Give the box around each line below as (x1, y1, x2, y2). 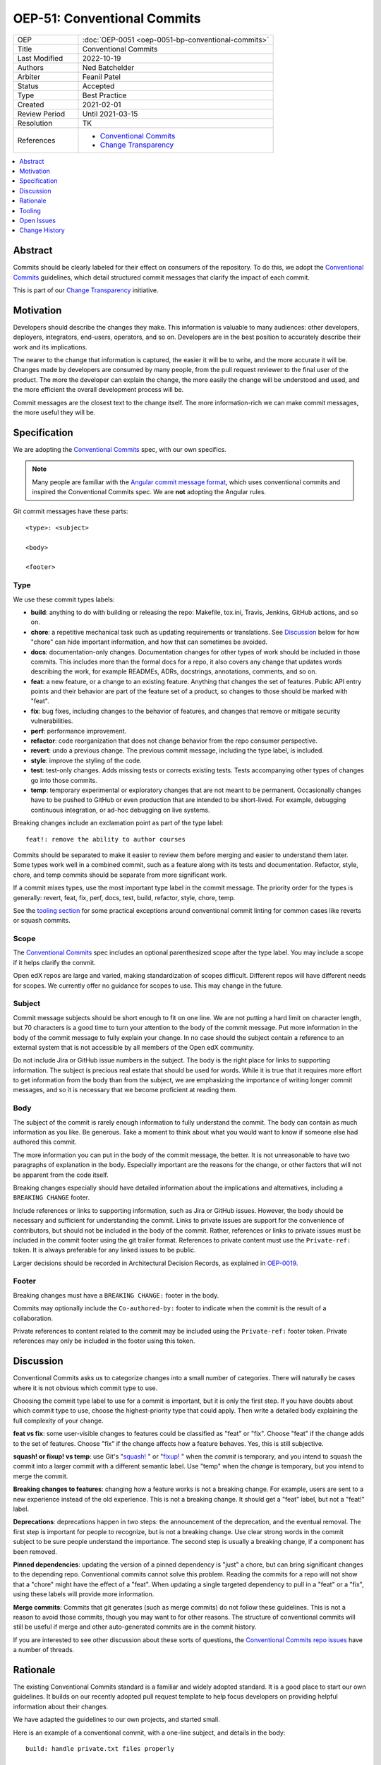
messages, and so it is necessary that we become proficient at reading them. (13, 1086, 238, 1094)
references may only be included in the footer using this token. (13, 1336, 195, 1345)
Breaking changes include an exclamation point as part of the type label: (13, 819, 224, 827)
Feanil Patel (82, 71, 121, 81)
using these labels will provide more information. (13, 1590, 155, 1598)
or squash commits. (13, 916, 71, 925)
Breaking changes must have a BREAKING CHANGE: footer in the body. (13, 1291, 219, 1299)
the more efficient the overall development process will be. (13, 385, 184, 394)
